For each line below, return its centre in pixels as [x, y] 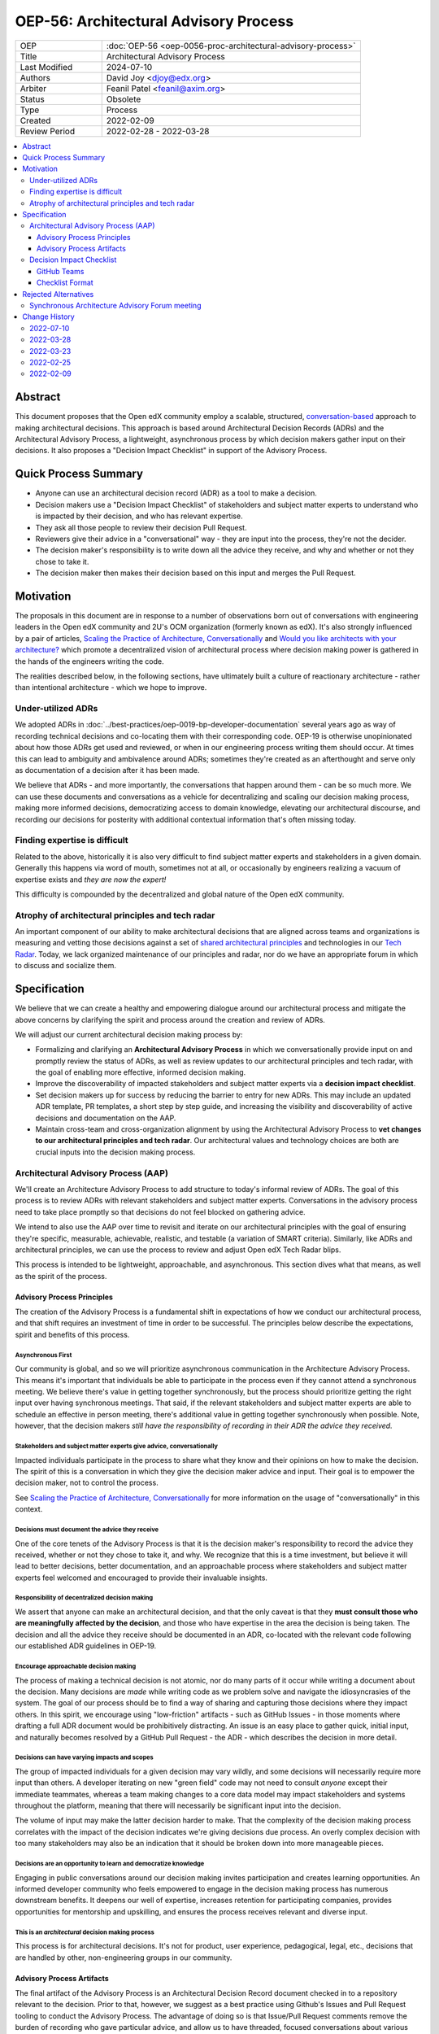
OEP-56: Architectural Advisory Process [154, 21]
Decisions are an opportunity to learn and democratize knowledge [110, 1864]
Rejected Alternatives [58, 294]
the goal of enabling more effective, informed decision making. [141, 1072]
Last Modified [46, 67]
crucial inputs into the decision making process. [115, 1152]
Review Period [48, 131]
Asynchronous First [43, 1355]
